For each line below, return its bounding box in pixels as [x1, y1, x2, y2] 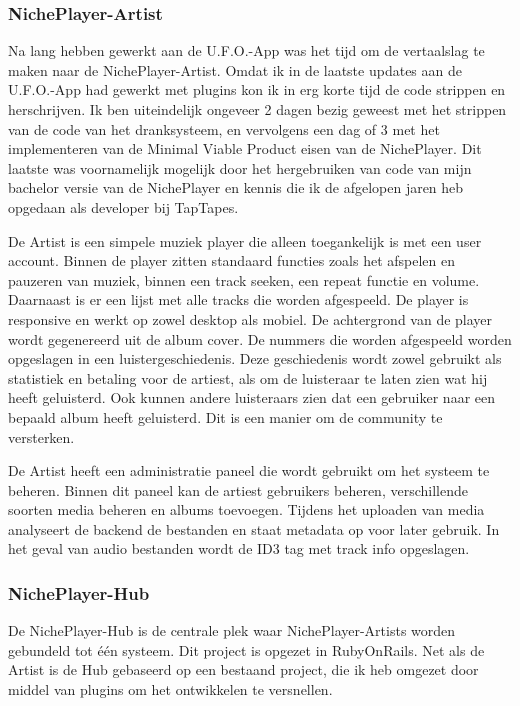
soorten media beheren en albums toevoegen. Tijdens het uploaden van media [8, 499, 485, 520]
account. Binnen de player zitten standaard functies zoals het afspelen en [8, 250, 456, 271]
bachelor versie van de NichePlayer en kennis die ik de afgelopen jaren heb [8, 177, 464, 198]
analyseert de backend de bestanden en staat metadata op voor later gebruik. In [8, 518, 500, 539]
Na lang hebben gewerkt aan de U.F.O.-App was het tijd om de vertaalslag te [8, 40, 485, 61]
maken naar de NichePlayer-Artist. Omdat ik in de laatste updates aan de [8, 59, 462, 80]
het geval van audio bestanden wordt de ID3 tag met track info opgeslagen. [8, 538, 470, 559]
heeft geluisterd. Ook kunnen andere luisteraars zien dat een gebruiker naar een [8, 387, 496, 408]
